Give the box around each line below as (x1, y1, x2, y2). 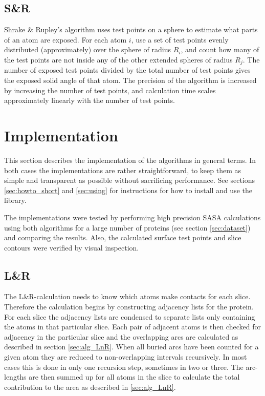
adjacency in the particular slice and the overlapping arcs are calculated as (4, 331, 238, 342)
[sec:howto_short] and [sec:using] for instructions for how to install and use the (4, 184, 252, 195)
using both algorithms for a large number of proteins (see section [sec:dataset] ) (4, 222, 251, 233)
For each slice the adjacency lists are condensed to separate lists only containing (4, 311, 255, 322)
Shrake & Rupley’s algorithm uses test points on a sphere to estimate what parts (4, 24, 258, 35)
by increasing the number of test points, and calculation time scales (4, 85, 216, 95)
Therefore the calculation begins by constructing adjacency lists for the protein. (4, 301, 254, 312)
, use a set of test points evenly (131, 34, 229, 45)
